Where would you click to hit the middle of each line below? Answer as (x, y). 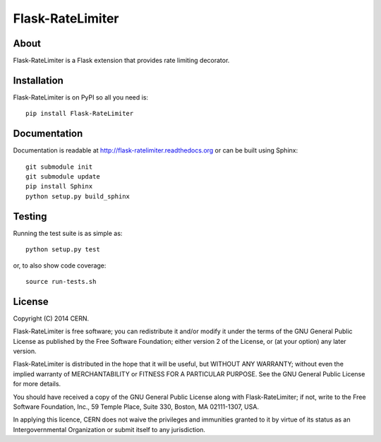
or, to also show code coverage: (60, 265)
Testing (30, 216)
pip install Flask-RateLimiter (80, 114)
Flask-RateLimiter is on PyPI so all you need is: (80, 97)
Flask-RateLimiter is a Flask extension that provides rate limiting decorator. (121, 61)
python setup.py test (63, 250)
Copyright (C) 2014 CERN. (51, 318)
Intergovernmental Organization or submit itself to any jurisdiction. (109, 429)
